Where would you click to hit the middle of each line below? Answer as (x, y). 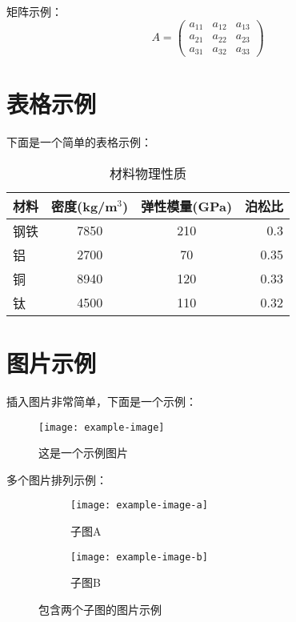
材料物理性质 (148, 173)
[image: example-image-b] (139, 557)
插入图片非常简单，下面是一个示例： (102, 401)
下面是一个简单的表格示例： (79, 142)
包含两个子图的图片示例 (100, 609)
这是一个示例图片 (83, 453)
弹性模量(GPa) (187, 206)
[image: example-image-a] (139, 506)
